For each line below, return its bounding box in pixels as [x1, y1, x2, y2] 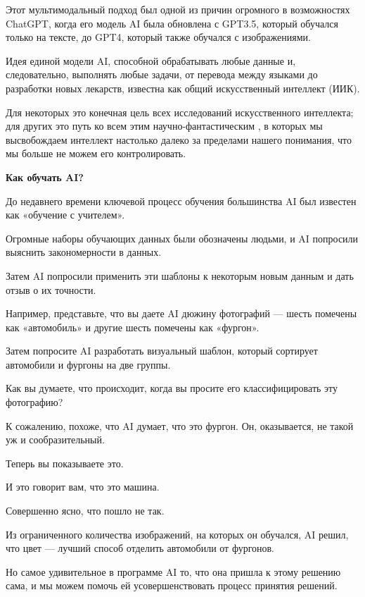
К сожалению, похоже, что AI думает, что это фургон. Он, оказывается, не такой [6, 418, 354, 433]
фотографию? [6, 395, 63, 410]
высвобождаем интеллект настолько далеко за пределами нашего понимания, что [6, 132, 352, 147]
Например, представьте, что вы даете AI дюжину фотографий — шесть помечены [6, 306, 357, 321]
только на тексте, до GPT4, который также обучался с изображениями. [6, 30, 311, 44]
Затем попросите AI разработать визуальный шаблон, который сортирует [6, 343, 318, 358]
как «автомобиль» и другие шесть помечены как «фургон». [6, 319, 260, 334]
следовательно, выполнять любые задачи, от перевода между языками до [6, 67, 318, 82]
